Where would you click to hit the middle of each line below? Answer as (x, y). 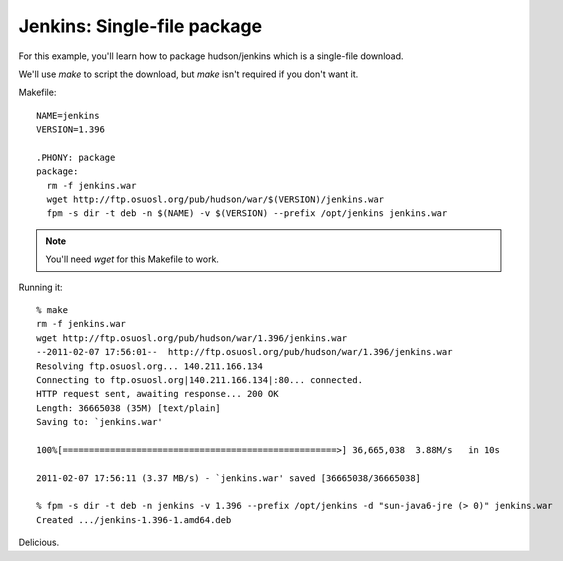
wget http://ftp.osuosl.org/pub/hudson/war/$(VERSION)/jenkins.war (215, 199)
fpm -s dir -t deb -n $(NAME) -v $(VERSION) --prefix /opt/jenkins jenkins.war (247, 213)
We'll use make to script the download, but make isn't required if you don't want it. (188, 74)
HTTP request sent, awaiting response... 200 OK (157, 394)
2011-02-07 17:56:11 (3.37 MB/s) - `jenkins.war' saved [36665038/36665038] (229, 478)
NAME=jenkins (68, 115)
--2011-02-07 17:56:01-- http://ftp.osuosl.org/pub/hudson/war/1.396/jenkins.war (244, 352)
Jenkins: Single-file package (140, 26)
